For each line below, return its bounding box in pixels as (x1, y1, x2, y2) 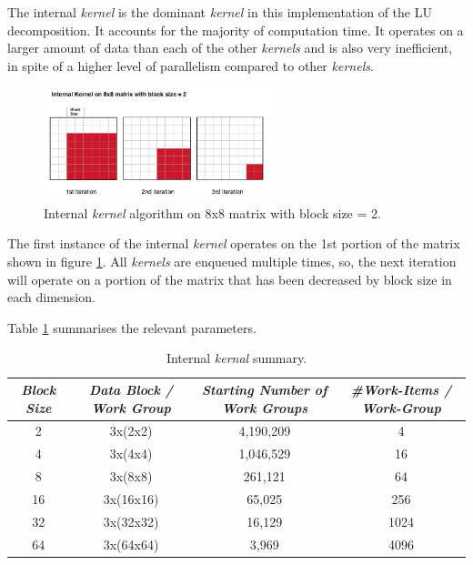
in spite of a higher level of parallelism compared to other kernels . (7, 55, 374, 75)
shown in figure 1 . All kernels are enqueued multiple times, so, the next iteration (7, 252, 457, 271)
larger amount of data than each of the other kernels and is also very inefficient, (7, 38, 453, 57)
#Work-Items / (350, 380, 452, 399)
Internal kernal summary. (166, 348, 307, 368)
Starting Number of (201, 380, 327, 399)
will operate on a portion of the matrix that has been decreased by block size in (7, 269, 452, 288)
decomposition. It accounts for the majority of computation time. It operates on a (7, 20, 464, 39)
